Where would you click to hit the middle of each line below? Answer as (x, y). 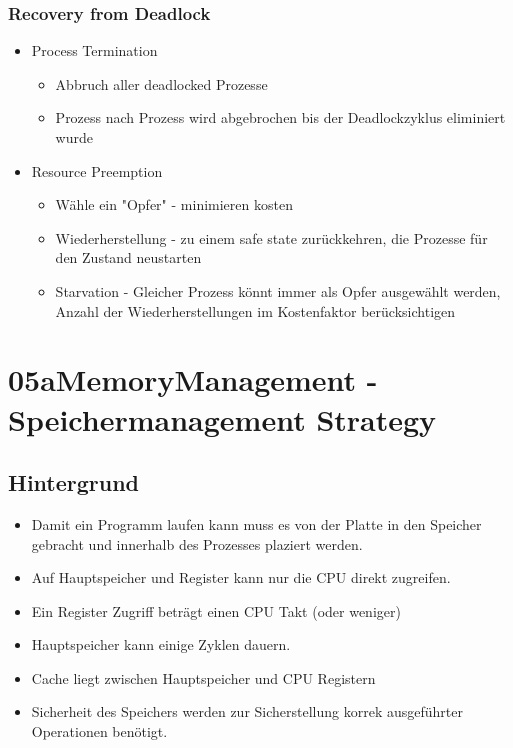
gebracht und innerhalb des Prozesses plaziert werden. (197, 543)
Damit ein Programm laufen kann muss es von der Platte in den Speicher (256, 523)
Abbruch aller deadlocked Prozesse (161, 83)
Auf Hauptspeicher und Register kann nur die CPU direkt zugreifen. (241, 577)
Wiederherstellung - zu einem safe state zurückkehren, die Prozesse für (271, 237)
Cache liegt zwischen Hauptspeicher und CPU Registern (203, 677)
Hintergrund (74, 482)
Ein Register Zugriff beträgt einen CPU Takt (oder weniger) (216, 610)
